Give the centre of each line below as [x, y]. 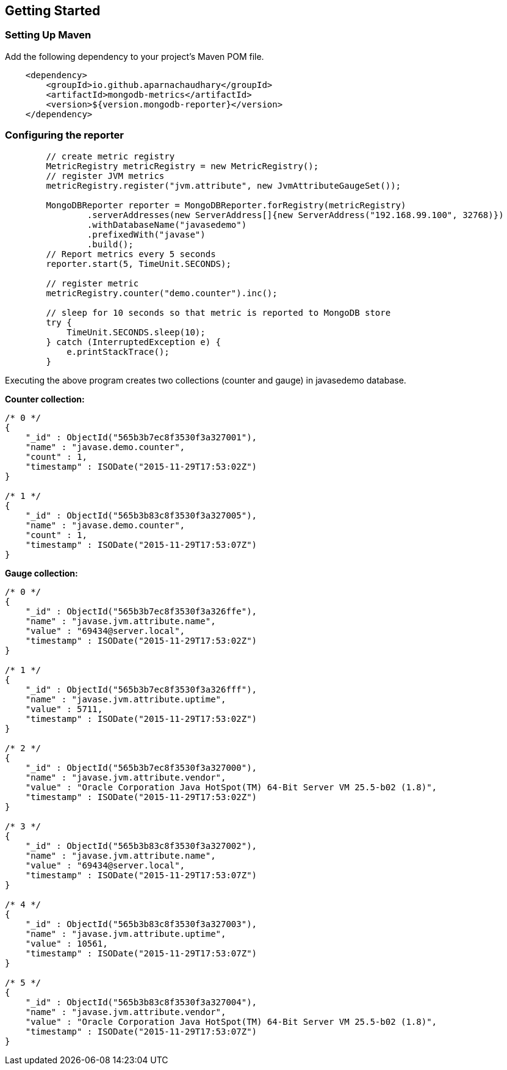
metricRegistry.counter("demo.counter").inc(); [162, 293]
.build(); [110, 244]
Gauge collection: [41, 573]
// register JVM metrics [105, 176]
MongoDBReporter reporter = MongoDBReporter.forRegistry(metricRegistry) [226, 205]
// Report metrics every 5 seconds [131, 254]
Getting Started [53, 11]
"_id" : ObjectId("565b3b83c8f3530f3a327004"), [141, 1002]
